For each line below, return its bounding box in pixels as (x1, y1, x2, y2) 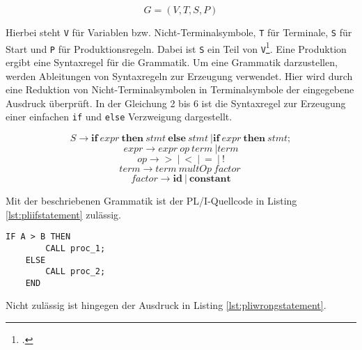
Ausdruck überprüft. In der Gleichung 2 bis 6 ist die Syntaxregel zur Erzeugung (6, 95, 346, 110)
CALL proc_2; (45, 267, 106, 277)
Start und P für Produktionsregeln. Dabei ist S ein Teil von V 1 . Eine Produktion (6, 39, 347, 56)
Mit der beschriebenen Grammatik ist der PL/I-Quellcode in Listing (6, 193, 297, 207)
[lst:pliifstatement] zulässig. (6, 207, 121, 221)
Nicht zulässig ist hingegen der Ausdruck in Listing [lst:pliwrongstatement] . (6, 298, 326, 312)
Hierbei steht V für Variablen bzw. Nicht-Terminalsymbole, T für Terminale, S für (6, 25, 352, 39)
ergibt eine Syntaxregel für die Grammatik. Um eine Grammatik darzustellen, (6, 54, 338, 69)
